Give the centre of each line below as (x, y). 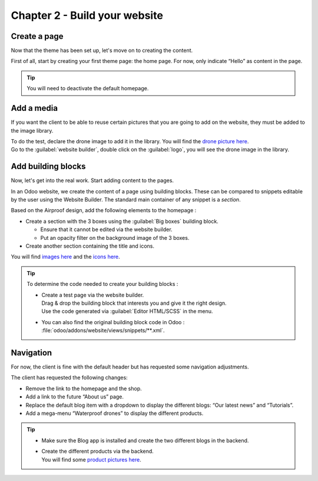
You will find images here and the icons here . (65, 257)
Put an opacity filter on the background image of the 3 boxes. (115, 238)
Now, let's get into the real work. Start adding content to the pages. (92, 180)
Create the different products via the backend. (98, 452)
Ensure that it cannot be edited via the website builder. (107, 229)
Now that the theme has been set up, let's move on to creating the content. (102, 51)
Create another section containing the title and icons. (90, 246)
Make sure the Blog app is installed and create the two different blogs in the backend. (145, 440)
